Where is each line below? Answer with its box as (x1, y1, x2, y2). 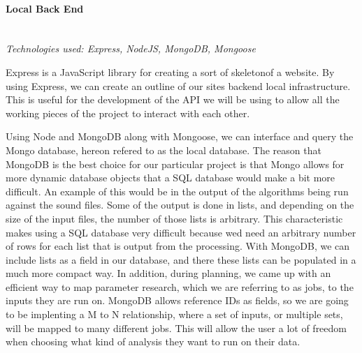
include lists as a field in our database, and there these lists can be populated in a (6, 252, 356, 266)
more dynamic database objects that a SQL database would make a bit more (6, 170, 335, 185)
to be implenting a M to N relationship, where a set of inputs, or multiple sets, (6, 307, 343, 322)
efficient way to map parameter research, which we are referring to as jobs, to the (6, 279, 354, 294)
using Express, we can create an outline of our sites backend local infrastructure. (6, 78, 351, 93)
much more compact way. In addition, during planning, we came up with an (6, 266, 331, 280)
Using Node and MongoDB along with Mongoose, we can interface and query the (6, 129, 354, 144)
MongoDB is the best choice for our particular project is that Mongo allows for (6, 156, 345, 171)
